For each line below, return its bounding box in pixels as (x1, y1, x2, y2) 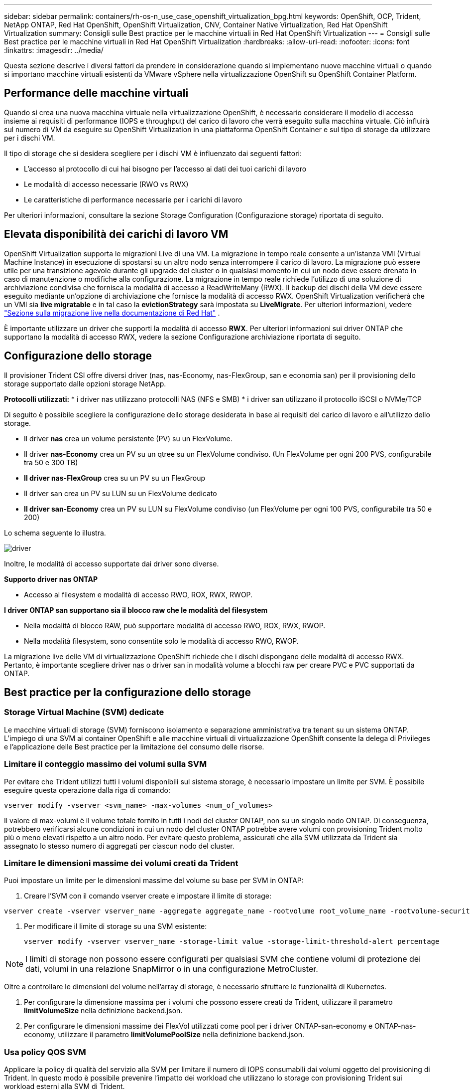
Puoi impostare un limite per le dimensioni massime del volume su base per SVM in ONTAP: (4, 876, 304, 885)
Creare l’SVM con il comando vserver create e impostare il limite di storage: (24, 892, 271, 901)
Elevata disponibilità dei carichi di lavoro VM (4, 228, 229, 241)
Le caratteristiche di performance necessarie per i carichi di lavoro (24, 195, 242, 204)
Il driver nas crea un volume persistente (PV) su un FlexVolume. (24, 434, 233, 443)
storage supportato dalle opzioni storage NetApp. (4, 379, 166, 388)
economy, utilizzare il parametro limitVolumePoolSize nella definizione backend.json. (24, 1030, 305, 1039)
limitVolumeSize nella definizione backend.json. (24, 1006, 183, 1015)
